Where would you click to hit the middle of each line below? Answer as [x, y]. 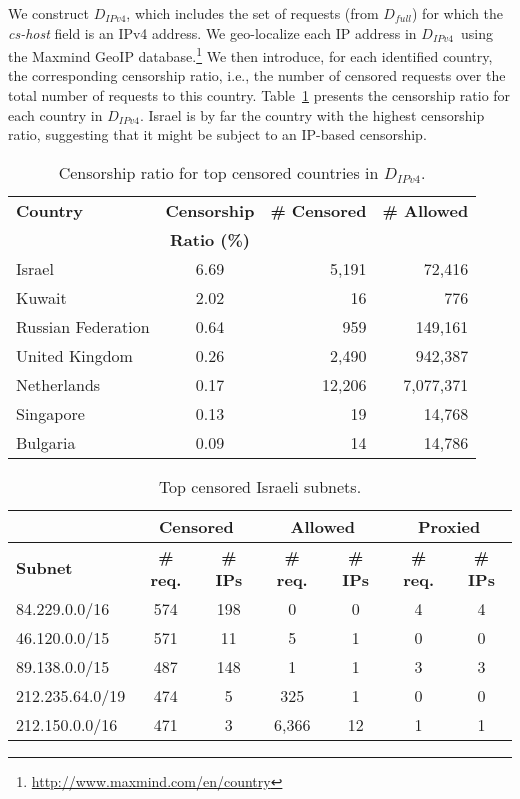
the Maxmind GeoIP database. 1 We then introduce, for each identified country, [250, 54]
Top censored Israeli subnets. [260, 486]
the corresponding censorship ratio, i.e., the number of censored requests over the [257, 75]
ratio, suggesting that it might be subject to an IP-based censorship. [217, 134]
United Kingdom [74, 355]
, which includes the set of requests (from [252, 13]
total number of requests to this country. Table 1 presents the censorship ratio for [259, 95]
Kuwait [41, 297]
